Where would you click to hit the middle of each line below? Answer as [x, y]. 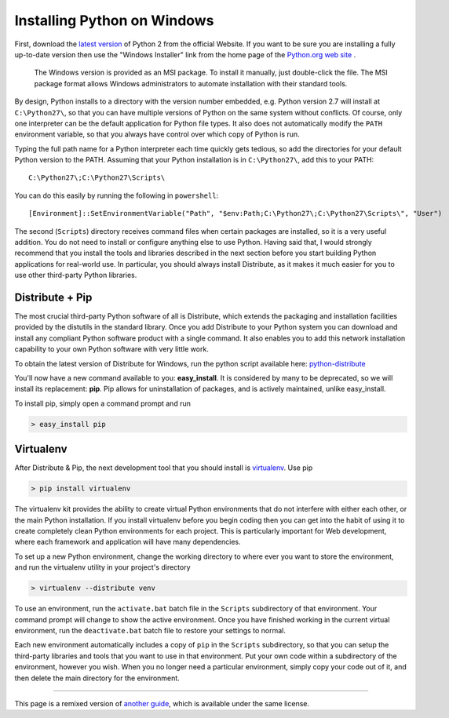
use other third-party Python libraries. [76, 275]
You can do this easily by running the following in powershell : [117, 195]
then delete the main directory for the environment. [97, 678]
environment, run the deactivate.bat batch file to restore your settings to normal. [150, 630]
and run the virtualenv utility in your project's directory [103, 567]
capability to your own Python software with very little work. [112, 349]
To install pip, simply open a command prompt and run [103, 403]
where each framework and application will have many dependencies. [128, 542]
